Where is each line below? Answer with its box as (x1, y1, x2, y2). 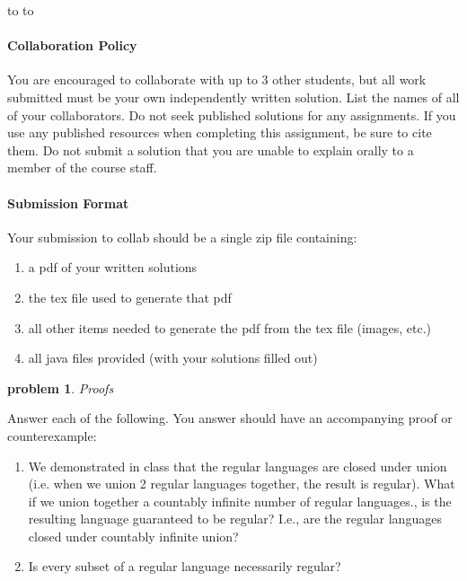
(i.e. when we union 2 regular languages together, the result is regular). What (28, 474, 455, 493)
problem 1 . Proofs (7, 378, 114, 397)
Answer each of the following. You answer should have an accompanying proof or (7, 409, 453, 427)
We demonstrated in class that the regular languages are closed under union (28, 456, 447, 475)
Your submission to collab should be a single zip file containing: (7, 227, 357, 246)
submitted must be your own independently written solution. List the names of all (7, 87, 460, 106)
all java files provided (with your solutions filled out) (28, 348, 318, 367)
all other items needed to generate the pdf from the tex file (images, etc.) (28, 318, 432, 337)
